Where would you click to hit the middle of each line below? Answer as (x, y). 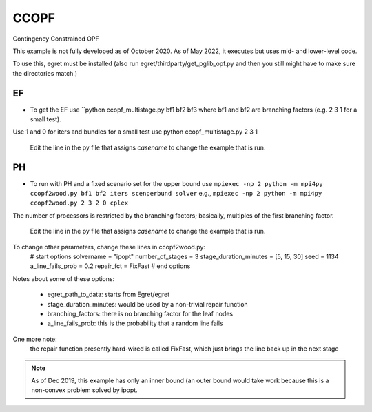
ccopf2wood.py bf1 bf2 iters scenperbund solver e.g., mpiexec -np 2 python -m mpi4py (176, 194)
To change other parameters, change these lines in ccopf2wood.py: (109, 247)
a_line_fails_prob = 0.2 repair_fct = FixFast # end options (110, 266)
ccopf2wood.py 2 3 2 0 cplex (79, 203)
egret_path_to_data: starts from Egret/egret (108, 295)
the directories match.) (45, 73)
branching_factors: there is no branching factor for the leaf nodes (140, 314)
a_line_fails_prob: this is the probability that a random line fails (135, 323)
